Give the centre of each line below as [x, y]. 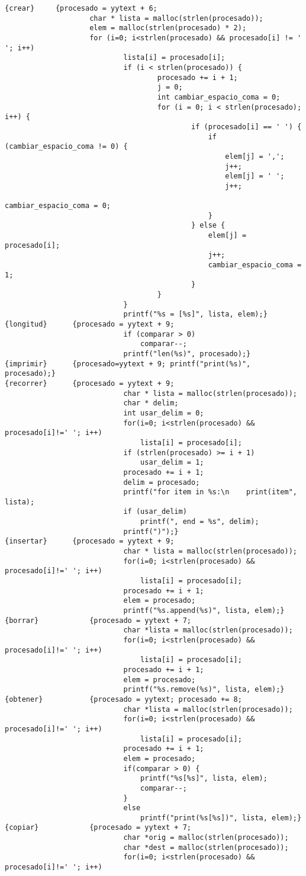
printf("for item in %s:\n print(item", [210, 492]
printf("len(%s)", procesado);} [187, 354]
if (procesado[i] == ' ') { [247, 127]
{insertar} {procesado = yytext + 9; [90, 541]
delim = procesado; [162, 482]
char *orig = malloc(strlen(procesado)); [206, 838]
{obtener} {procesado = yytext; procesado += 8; [123, 699]
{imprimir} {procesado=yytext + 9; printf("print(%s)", [128, 364]
